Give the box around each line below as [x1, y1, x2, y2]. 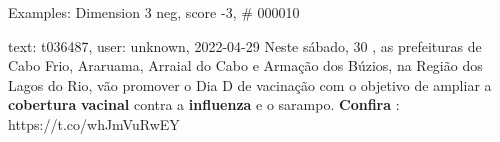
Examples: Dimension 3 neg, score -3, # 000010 [8, 2, 300, 22]
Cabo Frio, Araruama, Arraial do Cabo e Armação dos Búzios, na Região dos [8, 55, 483, 76]
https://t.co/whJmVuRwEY [8, 113, 180, 134]
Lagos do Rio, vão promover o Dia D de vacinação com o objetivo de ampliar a [8, 74, 492, 95]
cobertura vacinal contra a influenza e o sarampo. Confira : [8, 94, 400, 115]
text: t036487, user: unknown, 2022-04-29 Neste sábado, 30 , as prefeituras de [8, 35, 482, 56]
